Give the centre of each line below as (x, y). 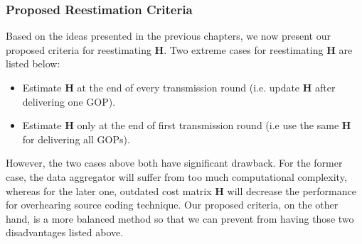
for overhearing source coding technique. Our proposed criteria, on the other (172, 205)
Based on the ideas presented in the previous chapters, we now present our (168, 36)
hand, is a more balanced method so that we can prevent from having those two (180, 218)
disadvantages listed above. (65, 232)
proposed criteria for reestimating (79, 49)
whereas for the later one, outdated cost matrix (109, 190)
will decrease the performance (292, 190)
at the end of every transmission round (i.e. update (188, 87)
